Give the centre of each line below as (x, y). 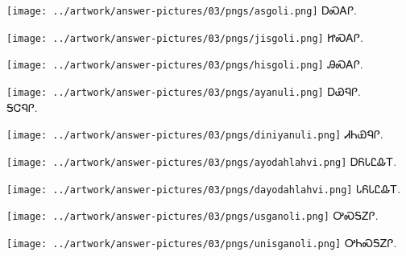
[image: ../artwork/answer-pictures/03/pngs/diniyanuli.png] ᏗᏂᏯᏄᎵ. (195, 134)
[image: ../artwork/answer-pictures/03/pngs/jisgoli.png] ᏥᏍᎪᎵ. (185, 37)
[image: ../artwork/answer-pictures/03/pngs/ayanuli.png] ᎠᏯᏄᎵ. (184, 91)
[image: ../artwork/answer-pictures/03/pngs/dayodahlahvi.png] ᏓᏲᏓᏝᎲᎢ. (204, 188)
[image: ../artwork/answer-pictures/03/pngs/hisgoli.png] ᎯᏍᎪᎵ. (185, 64)
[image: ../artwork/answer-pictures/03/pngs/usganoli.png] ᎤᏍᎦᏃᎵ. (193, 215)
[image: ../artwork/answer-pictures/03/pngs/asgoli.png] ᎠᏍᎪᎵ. (182, 10)
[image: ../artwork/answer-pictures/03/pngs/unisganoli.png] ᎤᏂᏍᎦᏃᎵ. (202, 242)
